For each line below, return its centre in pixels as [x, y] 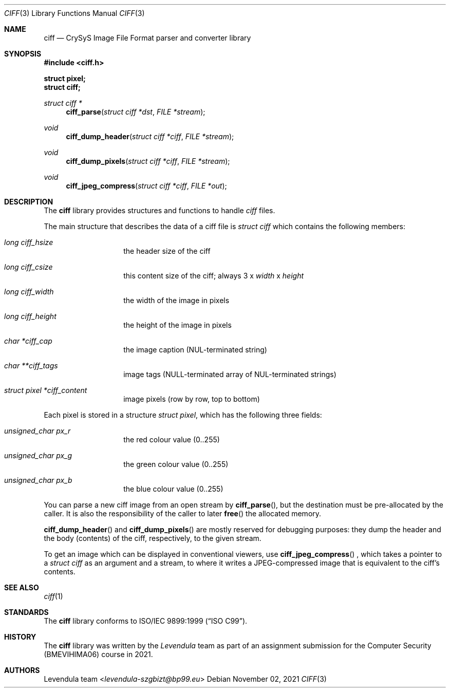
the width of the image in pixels [176, 300]
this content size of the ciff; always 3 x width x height [214, 276]
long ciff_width [29, 292]
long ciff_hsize [29, 242]
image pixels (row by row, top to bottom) [192, 399]
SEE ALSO [22, 587]
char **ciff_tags [31, 366]
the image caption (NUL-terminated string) [195, 350]
